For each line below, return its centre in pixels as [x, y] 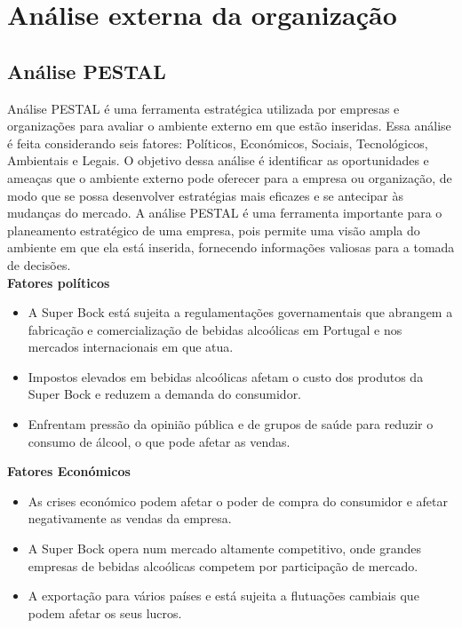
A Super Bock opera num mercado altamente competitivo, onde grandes [224, 549]
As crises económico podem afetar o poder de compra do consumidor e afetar [238, 501]
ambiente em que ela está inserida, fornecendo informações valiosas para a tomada [231, 247]
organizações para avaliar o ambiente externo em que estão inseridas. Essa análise [229, 126]
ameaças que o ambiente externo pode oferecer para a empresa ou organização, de [230, 177]
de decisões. [39, 264]
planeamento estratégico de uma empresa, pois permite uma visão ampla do [214, 230]
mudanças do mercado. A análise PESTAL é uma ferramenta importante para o [225, 213]
